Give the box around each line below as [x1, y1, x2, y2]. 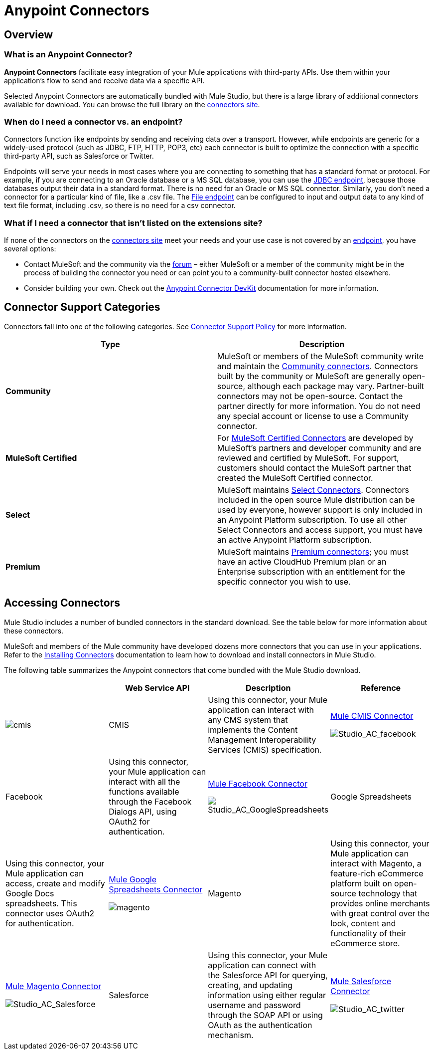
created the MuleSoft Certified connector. [217, 472, 373, 483]
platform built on [330, 878, 392, 888]
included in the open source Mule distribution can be [217, 494, 415, 505]
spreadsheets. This [5, 898, 77, 908]
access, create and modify [5, 878, 105, 888]
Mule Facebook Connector [208, 778, 307, 789]
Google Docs [5, 888, 54, 898]
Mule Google [109, 874, 156, 884]
